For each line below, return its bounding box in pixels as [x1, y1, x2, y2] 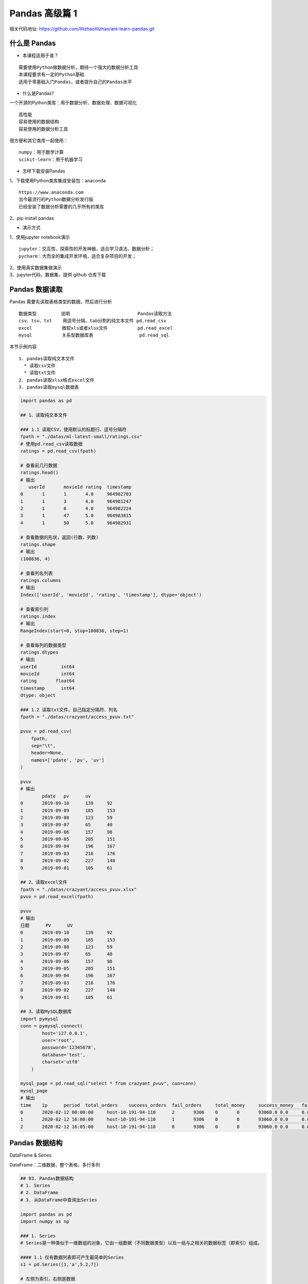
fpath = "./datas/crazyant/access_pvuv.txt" [20, 714, 134, 720]
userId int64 [20, 664, 75, 670]
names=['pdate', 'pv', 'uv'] [31, 757, 105, 763]
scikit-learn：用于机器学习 [18, 157, 83, 162]
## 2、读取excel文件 [20, 879, 68, 885]
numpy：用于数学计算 [18, 149, 64, 155]
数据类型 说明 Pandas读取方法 [18, 311, 172, 316]
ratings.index [20, 613, 56, 619]
